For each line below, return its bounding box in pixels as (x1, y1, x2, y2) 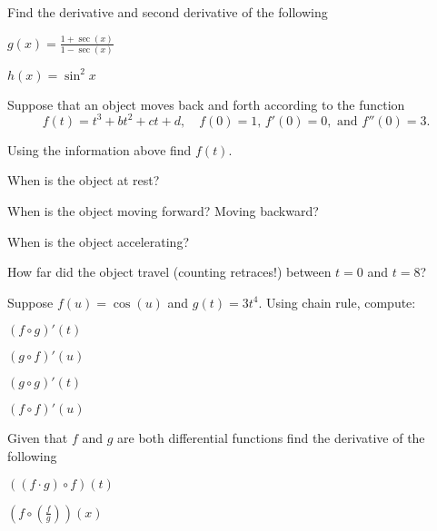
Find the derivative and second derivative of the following (7, 3, 328, 21)
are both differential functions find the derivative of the (117, 428, 425, 447)
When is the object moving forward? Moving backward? (7, 202, 319, 220)
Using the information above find (7, 140, 192, 159)
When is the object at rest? (7, 171, 160, 190)
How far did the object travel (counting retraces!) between (7, 262, 332, 281)
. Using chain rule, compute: (258, 292, 416, 311)
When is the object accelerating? (7, 231, 189, 251)
